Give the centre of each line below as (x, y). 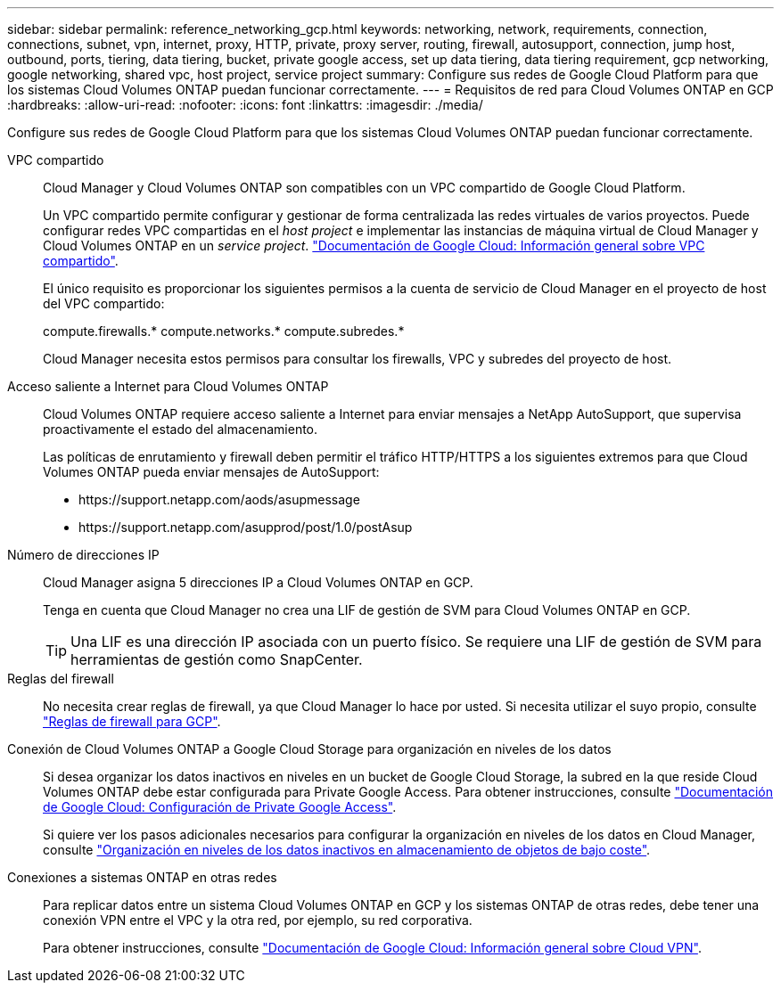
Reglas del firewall (61, 679)
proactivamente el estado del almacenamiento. (181, 429)
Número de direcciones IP (83, 555)
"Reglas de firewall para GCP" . (132, 721)
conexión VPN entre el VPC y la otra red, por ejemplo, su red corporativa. (258, 920)
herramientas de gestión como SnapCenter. (217, 659)
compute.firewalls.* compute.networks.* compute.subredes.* (224, 331)
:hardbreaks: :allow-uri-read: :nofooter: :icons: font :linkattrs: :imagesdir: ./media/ (245, 105)
